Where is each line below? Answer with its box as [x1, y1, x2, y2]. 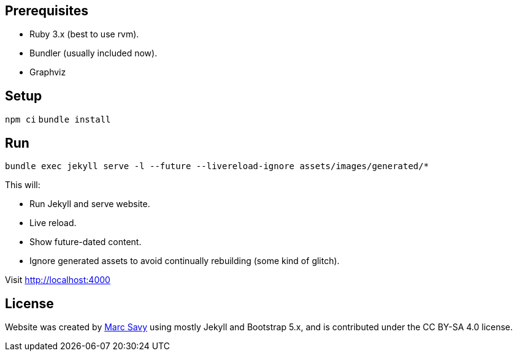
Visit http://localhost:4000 [5, 275, 110, 286]
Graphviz [29, 67, 66, 78]
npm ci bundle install [5, 115, 111, 125]
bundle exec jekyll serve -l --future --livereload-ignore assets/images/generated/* [5, 161, 429, 172]
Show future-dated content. [29, 237, 142, 248]
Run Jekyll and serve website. [29, 199, 150, 210]
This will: [5, 180, 40, 191]
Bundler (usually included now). [29, 48, 158, 59]
